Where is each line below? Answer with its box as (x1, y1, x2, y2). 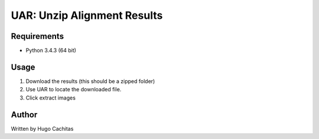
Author (11, 110, 38, 120)
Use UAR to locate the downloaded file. (25, 86, 122, 93)
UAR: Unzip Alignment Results (11, 9, 163, 22)
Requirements (11, 31, 64, 41)
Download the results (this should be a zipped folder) (25, 77, 155, 85)
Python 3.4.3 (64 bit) (25, 47, 77, 54)
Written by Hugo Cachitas (11, 125, 74, 132)
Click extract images (25, 94, 76, 101)
